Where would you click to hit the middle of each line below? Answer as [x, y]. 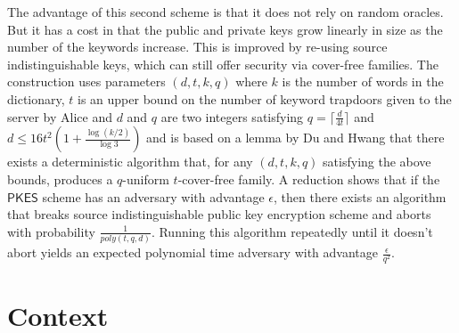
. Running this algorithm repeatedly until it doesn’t [292, 231]
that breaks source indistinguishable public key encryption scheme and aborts [219, 214]
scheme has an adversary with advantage [153, 196]
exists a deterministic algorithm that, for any [130, 162]
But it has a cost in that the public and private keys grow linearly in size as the [225, 29]
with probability [51, 231]
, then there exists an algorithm [360, 196]
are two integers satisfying [232, 116]
